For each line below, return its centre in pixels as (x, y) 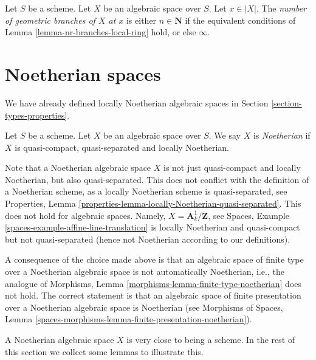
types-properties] (36, 115)
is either (141, 20)
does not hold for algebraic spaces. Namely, (85, 215)
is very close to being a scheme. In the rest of (211, 339)
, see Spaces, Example (249, 215)
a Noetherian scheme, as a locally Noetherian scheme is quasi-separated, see (146, 191)
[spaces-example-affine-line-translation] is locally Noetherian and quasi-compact (153, 227)
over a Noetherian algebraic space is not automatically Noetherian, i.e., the (145, 272)
